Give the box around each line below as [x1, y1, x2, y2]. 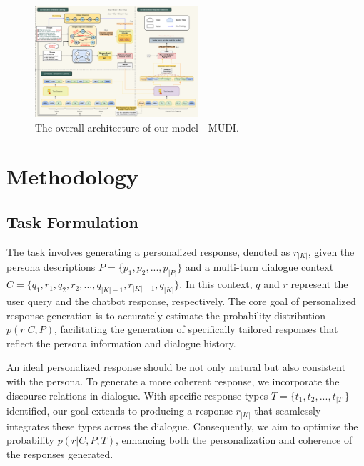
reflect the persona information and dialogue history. [6, 335, 236, 350]
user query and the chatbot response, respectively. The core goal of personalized [6, 294, 356, 309]
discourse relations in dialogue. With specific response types [6, 387, 268, 402]
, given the [308, 244, 355, 259]
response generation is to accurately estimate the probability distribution [6, 307, 326, 322]
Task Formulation [6, 211, 138, 233]
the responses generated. [6, 446, 113, 461]
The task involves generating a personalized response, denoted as [6, 244, 290, 259]
